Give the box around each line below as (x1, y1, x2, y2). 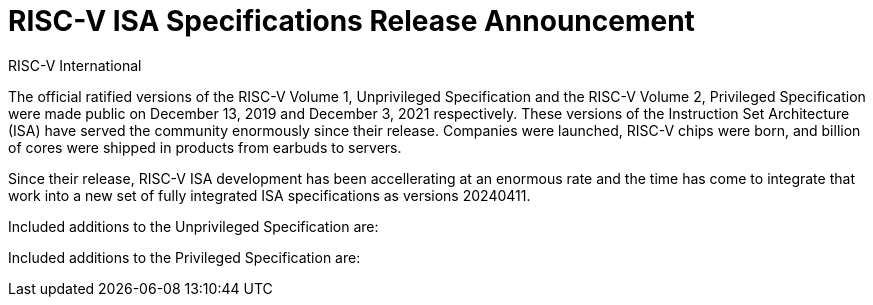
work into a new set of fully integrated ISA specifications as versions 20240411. (8, 186, 531, 204)
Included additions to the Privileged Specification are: (8, 248, 361, 266)
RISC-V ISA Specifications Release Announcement (8, 4, 695, 38)
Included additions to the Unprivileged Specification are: (8, 217, 379, 235)
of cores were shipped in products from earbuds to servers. (8, 138, 402, 156)
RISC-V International (8, 56, 142, 74)
